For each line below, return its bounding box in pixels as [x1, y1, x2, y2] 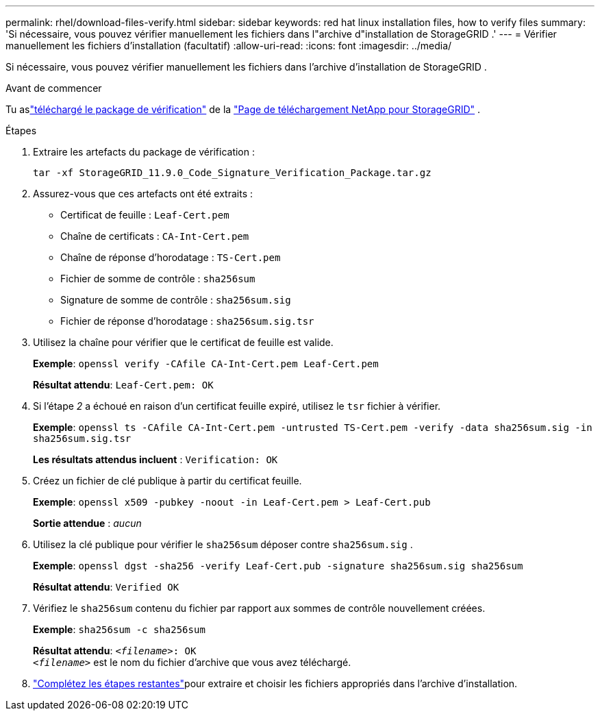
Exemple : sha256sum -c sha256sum [33, 624, 205, 635]
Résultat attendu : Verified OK [33, 581, 179, 593]
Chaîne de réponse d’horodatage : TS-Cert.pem [60, 251, 281, 263]
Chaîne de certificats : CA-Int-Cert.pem [60, 230, 249, 242]
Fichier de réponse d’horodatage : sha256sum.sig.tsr [60, 315, 314, 327]
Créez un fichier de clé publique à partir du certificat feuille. [33, 475, 302, 486]
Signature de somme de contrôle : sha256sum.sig [60, 294, 291, 306]
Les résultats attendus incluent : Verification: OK [33, 454, 278, 465]
